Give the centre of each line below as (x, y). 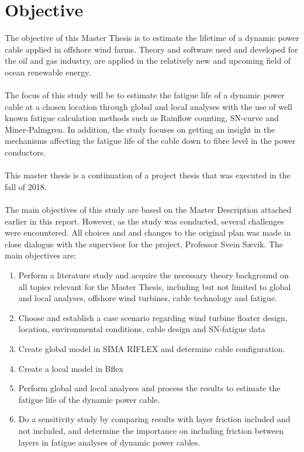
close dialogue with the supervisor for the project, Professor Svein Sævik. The (144, 244)
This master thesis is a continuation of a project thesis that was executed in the (148, 175)
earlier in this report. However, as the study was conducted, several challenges (144, 221)
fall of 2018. (26, 186)
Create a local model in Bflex (71, 368)
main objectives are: (41, 255)
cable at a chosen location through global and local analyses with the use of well (148, 106)
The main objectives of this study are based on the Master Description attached (148, 210)
